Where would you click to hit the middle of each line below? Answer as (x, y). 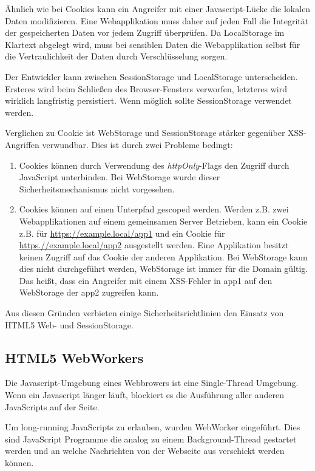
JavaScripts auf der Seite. (52, 406)
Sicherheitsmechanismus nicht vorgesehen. (97, 188)
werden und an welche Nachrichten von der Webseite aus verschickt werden (145, 451)
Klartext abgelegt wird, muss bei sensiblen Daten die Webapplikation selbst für (153, 44)
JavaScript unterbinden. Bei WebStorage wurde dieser (120, 177)
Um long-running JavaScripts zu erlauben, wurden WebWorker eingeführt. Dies (153, 427)
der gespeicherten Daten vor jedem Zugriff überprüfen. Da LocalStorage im (145, 32)
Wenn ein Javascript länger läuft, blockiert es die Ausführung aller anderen (144, 395)
